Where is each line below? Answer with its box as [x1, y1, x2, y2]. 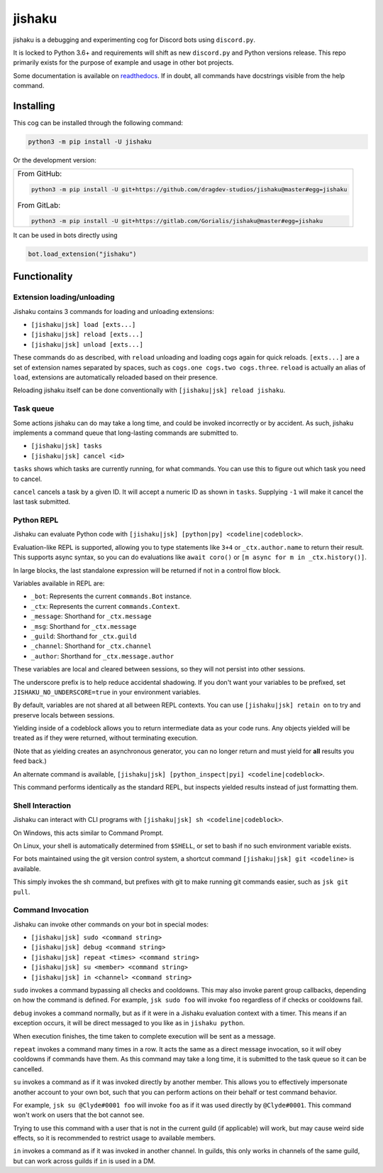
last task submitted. [13, 497, 71, 506]
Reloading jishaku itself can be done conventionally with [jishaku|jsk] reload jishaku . [13, 386, 286, 394]
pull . [13, 887, 30, 896]
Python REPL [13, 515, 59, 525]
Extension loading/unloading [13, 292, 115, 302]
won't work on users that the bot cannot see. [13, 1110, 145, 1119]
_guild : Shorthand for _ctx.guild [30, 632, 137, 640]
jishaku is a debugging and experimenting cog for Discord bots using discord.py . [13, 36, 255, 44]
